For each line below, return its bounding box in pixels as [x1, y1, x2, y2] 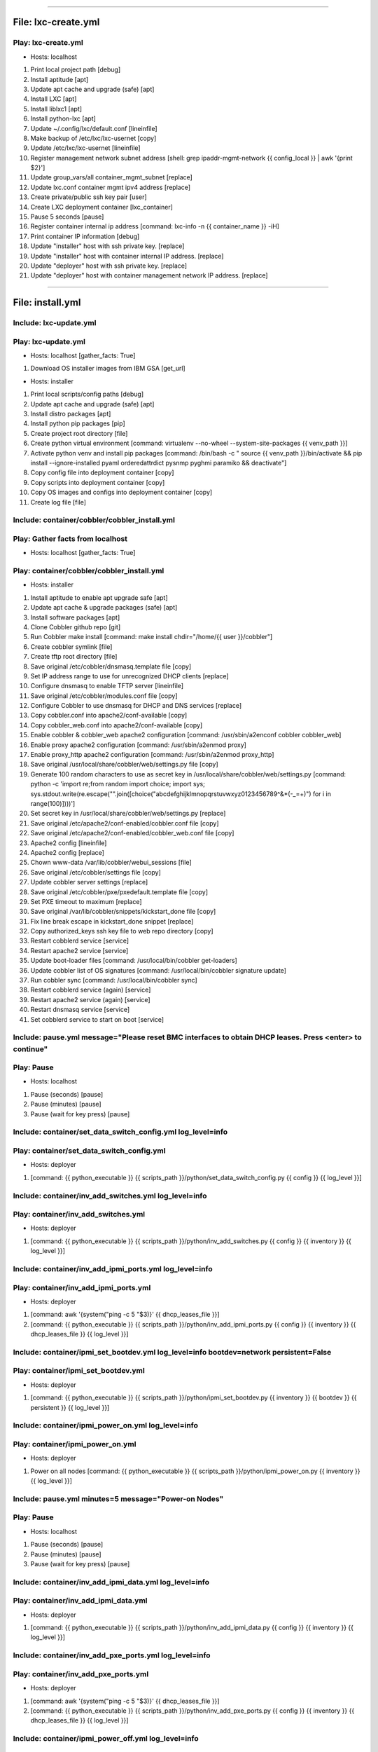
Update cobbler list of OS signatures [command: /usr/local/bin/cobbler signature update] [30, 966, 287, 974]
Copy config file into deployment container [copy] [30, 468, 174, 477]
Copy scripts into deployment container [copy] [30, 478, 165, 486]
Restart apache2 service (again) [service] [30, 995, 150, 1004]
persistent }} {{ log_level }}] [30, 1403, 110, 1411]
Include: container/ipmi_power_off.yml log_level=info [13, 1734, 199, 1744]
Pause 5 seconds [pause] [30, 212, 104, 221]
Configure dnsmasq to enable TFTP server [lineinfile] [30, 682, 184, 690]
